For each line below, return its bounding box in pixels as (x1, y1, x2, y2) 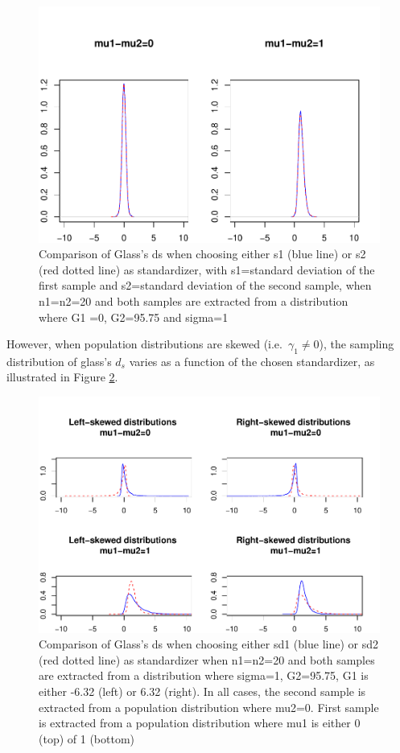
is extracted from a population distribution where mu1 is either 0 (39, 714, 361, 731)
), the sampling (319, 335, 394, 352)
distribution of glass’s (6, 352, 112, 369)
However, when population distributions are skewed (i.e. (6, 335, 282, 352)
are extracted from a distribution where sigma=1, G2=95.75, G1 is (39, 667, 369, 684)
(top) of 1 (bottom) (39, 730, 135, 747)
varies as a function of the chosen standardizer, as (129, 352, 375, 369)
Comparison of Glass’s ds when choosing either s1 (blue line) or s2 (39, 245, 366, 262)
